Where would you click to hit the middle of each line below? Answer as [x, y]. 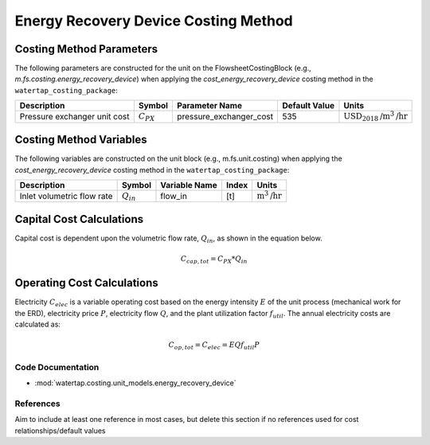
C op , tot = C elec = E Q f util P [214, 346]
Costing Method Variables [81, 140]
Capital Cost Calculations [79, 219]
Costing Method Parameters [86, 49]
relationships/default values [60, 431]
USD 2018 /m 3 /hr [375, 116]
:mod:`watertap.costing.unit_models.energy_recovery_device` [135, 383]
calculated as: [38, 324]
